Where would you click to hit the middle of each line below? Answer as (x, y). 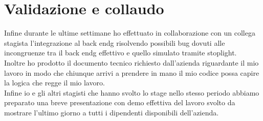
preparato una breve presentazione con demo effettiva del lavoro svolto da (120, 102)
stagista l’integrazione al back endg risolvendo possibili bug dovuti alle (115, 42)
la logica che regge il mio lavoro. (54, 83)
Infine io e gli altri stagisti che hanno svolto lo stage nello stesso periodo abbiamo (132, 92)
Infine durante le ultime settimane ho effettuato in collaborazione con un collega (130, 33)
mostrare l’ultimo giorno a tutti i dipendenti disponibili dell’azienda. (112, 112)
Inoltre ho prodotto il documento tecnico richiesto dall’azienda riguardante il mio (131, 62)
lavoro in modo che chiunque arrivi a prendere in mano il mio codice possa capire (132, 72)
